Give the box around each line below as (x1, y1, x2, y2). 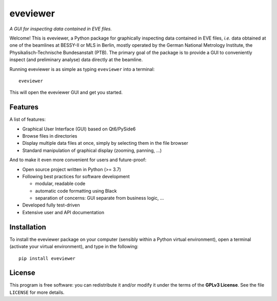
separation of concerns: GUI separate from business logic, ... (35, 195, 164, 201)
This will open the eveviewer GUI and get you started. (9, 89, 123, 96)
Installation (9, 222, 46, 231)
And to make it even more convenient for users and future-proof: (9, 157, 147, 163)
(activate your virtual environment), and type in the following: (9, 243, 138, 250)
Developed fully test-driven (22, 202, 81, 208)
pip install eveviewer (18, 255, 76, 261)
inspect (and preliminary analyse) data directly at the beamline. (9, 57, 143, 63)
